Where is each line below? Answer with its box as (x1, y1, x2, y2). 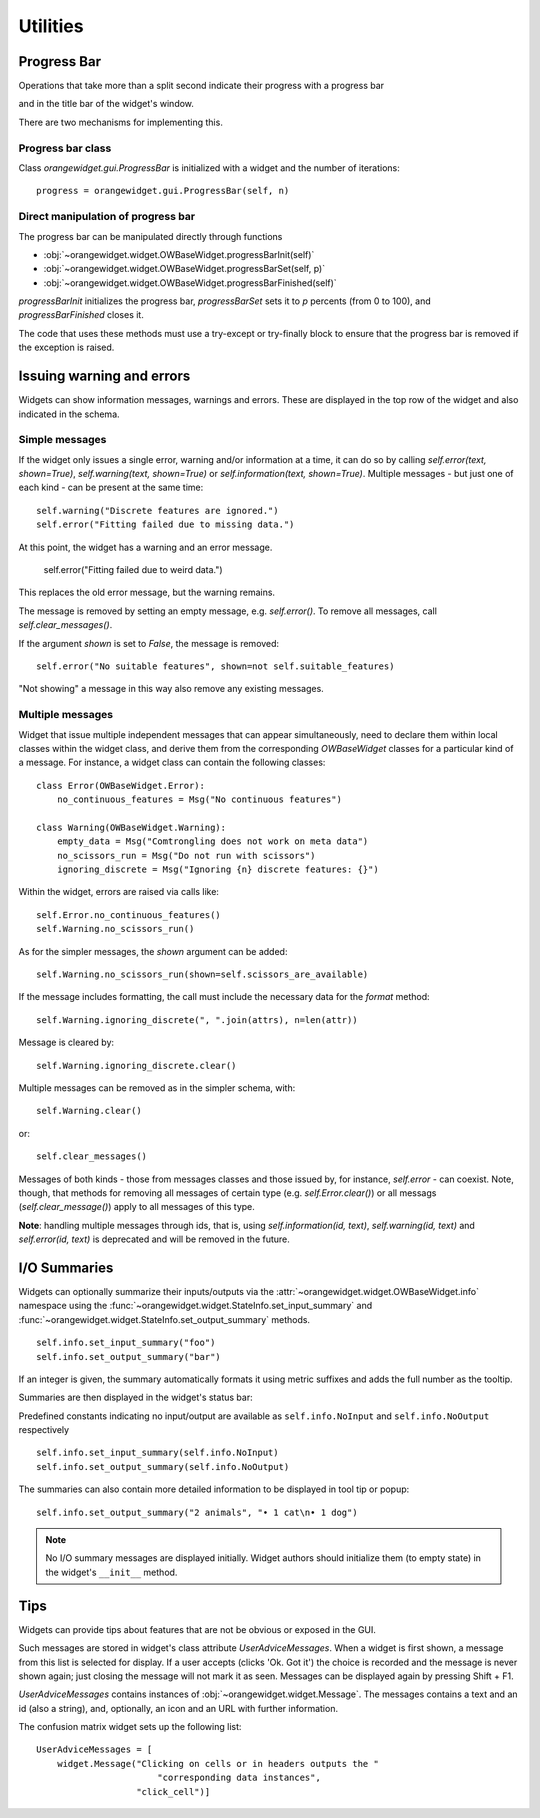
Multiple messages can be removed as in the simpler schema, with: (18, 1081, 296, 1094)
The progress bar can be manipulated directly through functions (18, 230, 283, 242)
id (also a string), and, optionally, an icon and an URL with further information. (18, 1702, 339, 1714)
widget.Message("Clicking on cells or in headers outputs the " (56, 1758, 379, 1769)
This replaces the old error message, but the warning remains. (18, 586, 275, 599)
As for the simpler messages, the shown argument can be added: (18, 945, 288, 957)
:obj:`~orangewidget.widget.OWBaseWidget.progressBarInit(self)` (43, 248, 315, 260)
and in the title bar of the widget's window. (18, 98, 195, 110)
